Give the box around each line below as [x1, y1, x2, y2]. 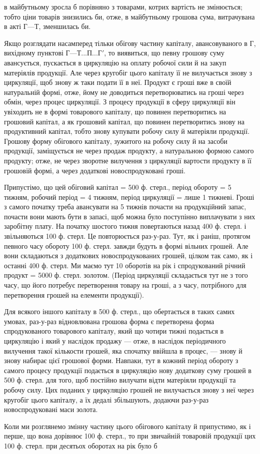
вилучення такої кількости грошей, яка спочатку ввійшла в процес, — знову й [4, 345, 242, 356]
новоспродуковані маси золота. [4, 404, 98, 415]
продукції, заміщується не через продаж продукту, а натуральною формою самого [4, 145, 254, 156]
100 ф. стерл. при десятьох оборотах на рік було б [4, 440, 157, 451]
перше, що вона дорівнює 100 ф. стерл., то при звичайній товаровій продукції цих [4, 431, 256, 441]
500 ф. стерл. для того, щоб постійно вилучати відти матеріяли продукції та [4, 375, 236, 385]
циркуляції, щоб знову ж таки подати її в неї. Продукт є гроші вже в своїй [4, 77, 231, 87]
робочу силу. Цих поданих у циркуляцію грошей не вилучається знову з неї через [4, 384, 254, 395]
